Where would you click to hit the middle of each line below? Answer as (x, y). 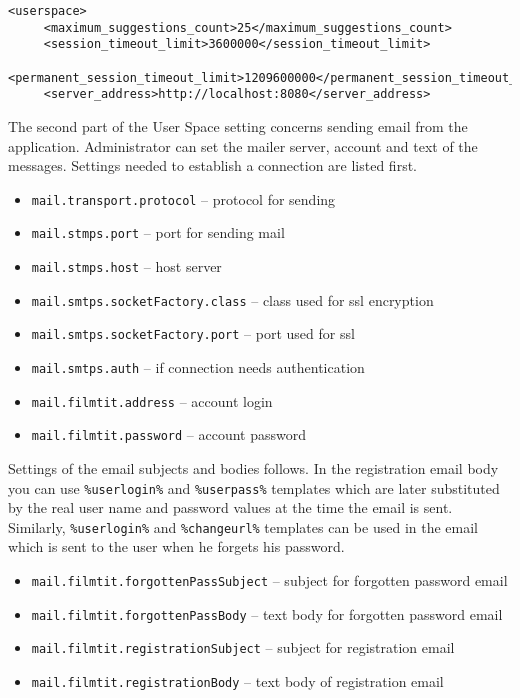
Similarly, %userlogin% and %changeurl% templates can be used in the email (243, 526)
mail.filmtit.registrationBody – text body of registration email (237, 681)
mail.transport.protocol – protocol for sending (183, 198)
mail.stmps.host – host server (126, 266)
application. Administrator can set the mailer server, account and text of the (243, 145)
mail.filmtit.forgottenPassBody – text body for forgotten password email (267, 613)
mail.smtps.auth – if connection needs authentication (198, 367)
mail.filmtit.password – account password (168, 434)
